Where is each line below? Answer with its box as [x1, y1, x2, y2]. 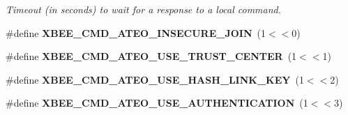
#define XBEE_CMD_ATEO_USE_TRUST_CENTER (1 [6, 49, 297, 63]
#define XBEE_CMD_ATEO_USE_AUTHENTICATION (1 [6, 95, 308, 110]
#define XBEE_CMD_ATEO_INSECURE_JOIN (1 [6, 25, 266, 40]
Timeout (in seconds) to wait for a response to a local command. [6, 2, 282, 16]
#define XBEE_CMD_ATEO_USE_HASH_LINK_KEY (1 [6, 72, 304, 86]
